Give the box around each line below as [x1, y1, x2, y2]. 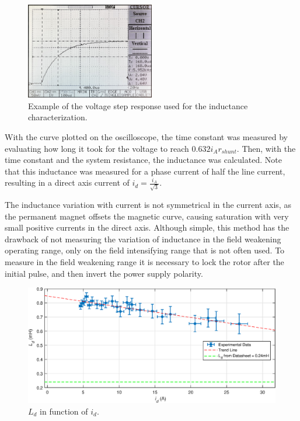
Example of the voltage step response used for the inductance [28, 99, 248, 112]
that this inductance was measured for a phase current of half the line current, [5, 165, 285, 177]
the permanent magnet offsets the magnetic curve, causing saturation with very [5, 210, 289, 222]
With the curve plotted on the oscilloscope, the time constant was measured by [5, 130, 288, 142]
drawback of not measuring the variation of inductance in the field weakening [5, 232, 281, 245]
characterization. [28, 111, 88, 123]
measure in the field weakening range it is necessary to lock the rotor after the [5, 255, 284, 267]
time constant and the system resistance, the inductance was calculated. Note [5, 154, 282, 166]
